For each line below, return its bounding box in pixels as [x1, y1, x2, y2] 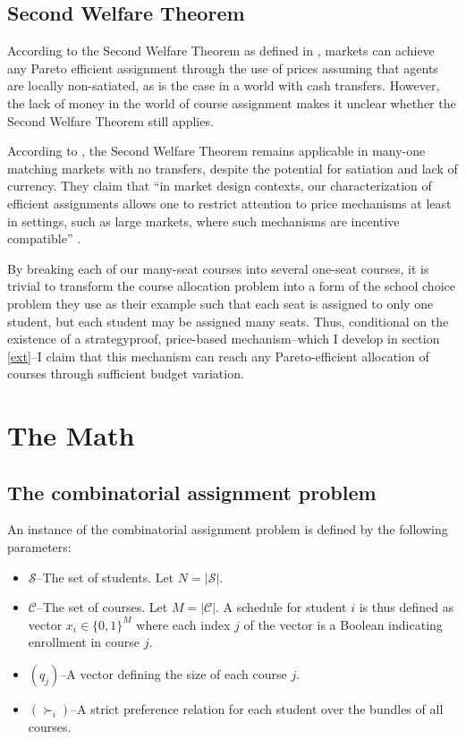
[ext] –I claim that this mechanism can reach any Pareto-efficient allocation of [7, 346, 429, 365]
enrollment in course [28, 633, 140, 651]
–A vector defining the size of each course [60, 665, 287, 684]
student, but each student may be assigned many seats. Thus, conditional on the [7, 311, 449, 330]
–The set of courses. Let [36, 598, 168, 616]
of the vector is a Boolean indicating [243, 615, 443, 633]
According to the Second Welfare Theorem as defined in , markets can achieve [7, 41, 435, 60]
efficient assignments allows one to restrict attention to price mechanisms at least [7, 193, 452, 212]
